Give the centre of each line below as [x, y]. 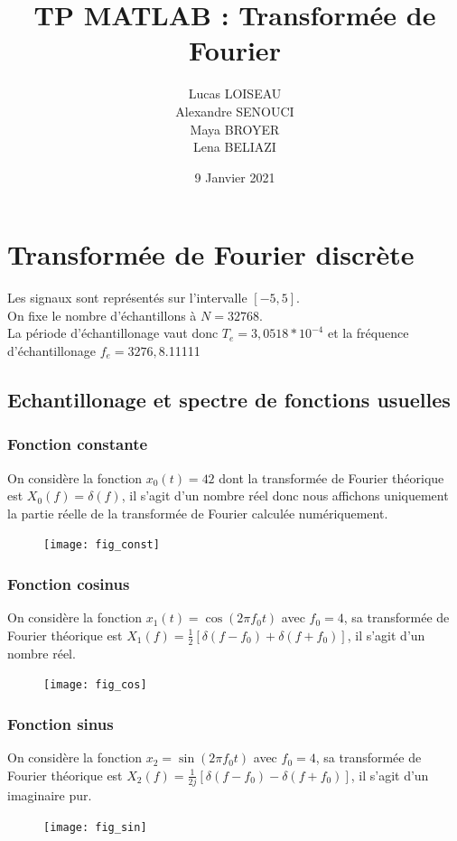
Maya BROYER [235, 129]
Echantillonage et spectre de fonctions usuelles [229, 399]
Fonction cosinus [69, 583]
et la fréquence [368, 333]
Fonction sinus [61, 723]
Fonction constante [78, 444]
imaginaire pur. [50, 795]
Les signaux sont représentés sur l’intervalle [127, 298]
